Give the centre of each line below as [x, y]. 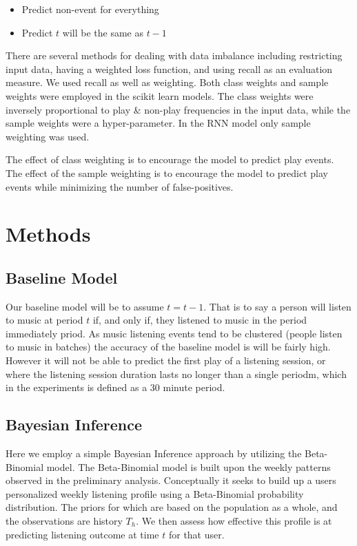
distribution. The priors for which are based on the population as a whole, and [172, 507]
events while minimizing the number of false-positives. [120, 186]
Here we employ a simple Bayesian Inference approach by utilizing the [154, 453]
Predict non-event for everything [90, 9]
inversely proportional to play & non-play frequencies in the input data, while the [178, 109]
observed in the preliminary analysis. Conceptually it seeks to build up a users [171, 480]
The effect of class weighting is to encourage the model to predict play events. [170, 159]
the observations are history [64, 521]
